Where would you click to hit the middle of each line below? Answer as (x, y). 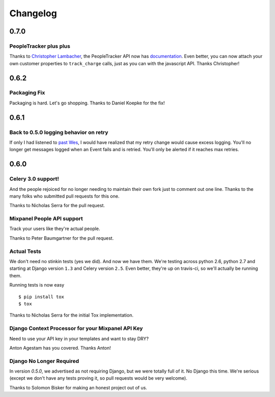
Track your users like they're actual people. (55, 229)
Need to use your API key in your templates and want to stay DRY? (79, 338)
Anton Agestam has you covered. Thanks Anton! (60, 348)
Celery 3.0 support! (34, 179)
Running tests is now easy (37, 285)
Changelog (33, 13)
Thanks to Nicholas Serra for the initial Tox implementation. (71, 315)
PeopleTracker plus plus (40, 46)
